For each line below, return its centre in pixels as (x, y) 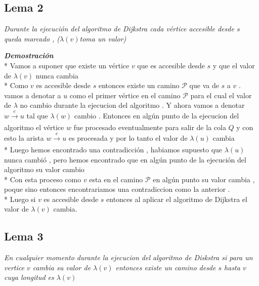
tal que (37, 115)
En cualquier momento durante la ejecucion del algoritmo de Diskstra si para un (128, 257)
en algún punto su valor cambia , (204, 179)
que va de (204, 85)
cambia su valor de (62, 267)
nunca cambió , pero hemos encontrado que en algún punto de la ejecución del (125, 159)
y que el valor (234, 65)
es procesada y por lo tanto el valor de (128, 137)
